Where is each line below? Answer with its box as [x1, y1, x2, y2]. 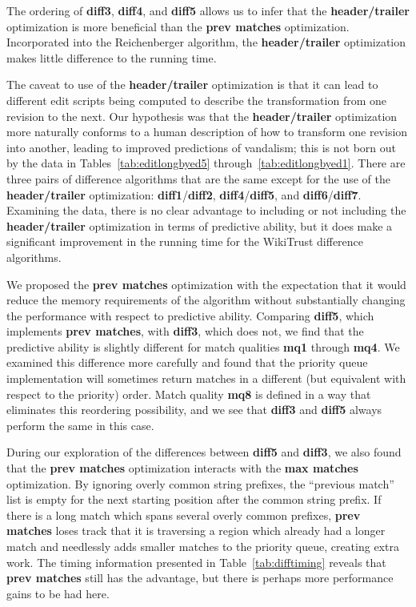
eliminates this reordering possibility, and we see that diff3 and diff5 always [6, 401, 382, 418]
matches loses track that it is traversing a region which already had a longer [6, 522, 386, 539]
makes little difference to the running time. [6, 49, 217, 66]
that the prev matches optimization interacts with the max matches [6, 460, 358, 476]
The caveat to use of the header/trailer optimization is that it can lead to [6, 76, 378, 93]
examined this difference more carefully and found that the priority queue [6, 354, 368, 371]
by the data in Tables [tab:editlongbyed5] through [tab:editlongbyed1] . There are [6, 155, 406, 171]
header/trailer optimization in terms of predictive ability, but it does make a [6, 217, 393, 234]
